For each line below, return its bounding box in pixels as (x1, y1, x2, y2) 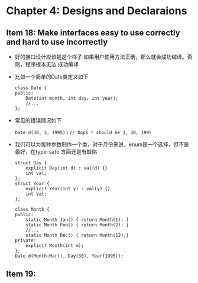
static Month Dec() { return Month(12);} (25, 232, 129, 238)
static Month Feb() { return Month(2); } (25, 222, 129, 228)
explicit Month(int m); (25, 243, 84, 249)
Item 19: (6, 269, 37, 279)
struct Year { (14, 181, 50, 187)
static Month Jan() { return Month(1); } (25, 217, 129, 223)
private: (14, 238, 37, 243)
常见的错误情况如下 (14, 117, 62, 123)
